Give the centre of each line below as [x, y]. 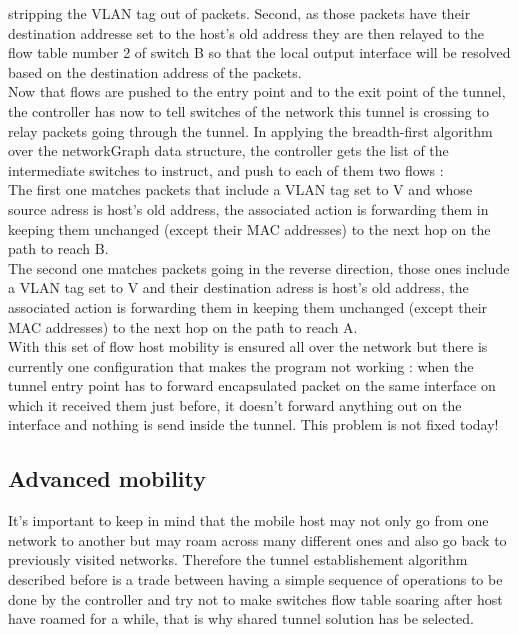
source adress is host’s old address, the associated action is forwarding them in [248, 208]
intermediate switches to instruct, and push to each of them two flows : [226, 169]
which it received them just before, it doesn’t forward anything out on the [235, 404]
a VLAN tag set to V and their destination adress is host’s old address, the [238, 287]
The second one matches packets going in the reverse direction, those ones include [259, 267]
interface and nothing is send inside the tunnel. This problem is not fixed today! [253, 424]
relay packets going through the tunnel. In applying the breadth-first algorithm [250, 130]
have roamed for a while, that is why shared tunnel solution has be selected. [241, 618]
